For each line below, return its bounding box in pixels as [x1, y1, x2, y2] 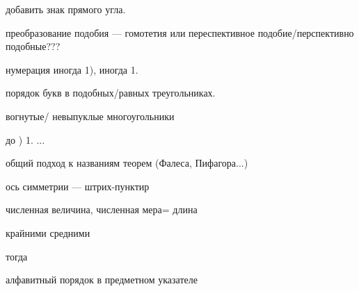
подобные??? [6, 39, 61, 53]
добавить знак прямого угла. [6, 2, 126, 16]
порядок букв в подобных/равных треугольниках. [6, 85, 216, 100]
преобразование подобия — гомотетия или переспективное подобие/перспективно [6, 25, 354, 40]
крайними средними [6, 225, 90, 240]
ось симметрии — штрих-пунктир [6, 178, 150, 193]
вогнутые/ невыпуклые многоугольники [6, 108, 175, 123]
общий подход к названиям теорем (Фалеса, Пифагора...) [6, 156, 248, 170]
